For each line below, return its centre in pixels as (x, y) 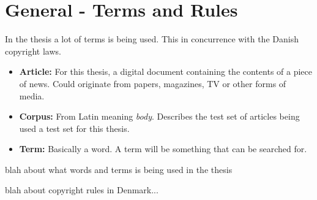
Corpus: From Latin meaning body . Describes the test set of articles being (159, 116)
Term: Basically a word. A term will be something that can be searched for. (163, 149)
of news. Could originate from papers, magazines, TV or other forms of (153, 83)
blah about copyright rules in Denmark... (82, 190)
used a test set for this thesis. (74, 128)
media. (32, 95)
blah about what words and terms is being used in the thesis (119, 169)
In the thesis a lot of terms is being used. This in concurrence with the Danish (152, 39)
